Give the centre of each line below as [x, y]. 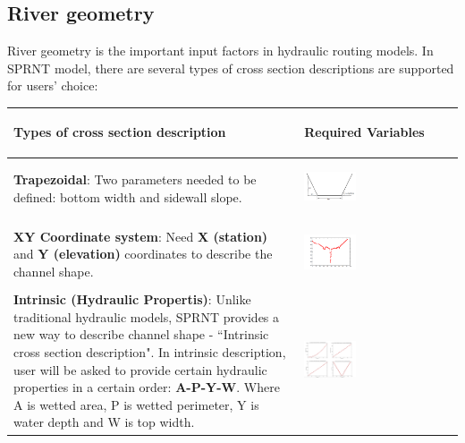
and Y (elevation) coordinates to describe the [143, 254]
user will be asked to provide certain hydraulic [140, 369]
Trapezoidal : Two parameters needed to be [135, 179]
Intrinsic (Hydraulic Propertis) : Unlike [132, 299]
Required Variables [364, 132]
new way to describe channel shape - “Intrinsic [141, 334]
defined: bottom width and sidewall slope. [128, 196]
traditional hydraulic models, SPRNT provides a [147, 316]
